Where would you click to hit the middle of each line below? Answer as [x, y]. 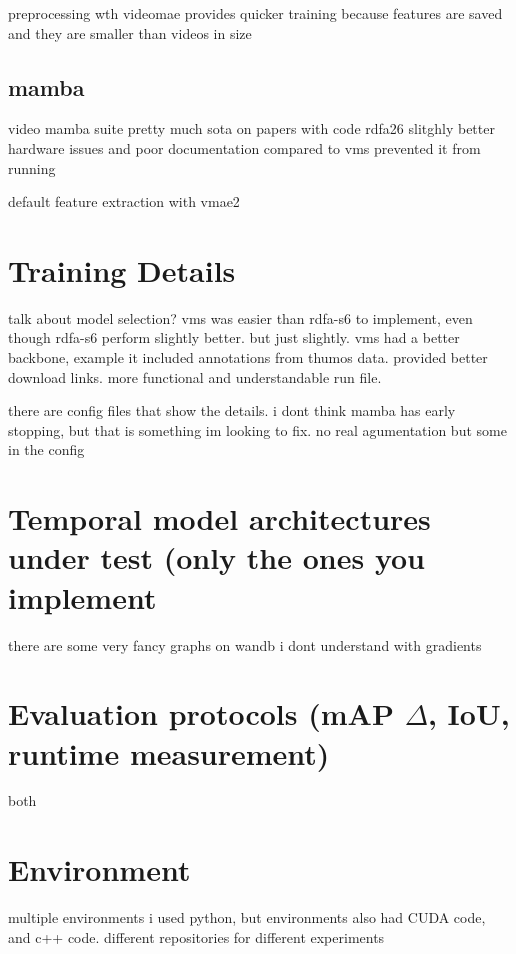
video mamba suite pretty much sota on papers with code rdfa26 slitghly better [251, 128]
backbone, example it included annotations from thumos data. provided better [248, 357]
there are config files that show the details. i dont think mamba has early [232, 410]
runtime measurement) [169, 752]
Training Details [122, 269]
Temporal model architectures [219, 518]
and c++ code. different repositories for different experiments [196, 936]
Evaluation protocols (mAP [201, 713]
